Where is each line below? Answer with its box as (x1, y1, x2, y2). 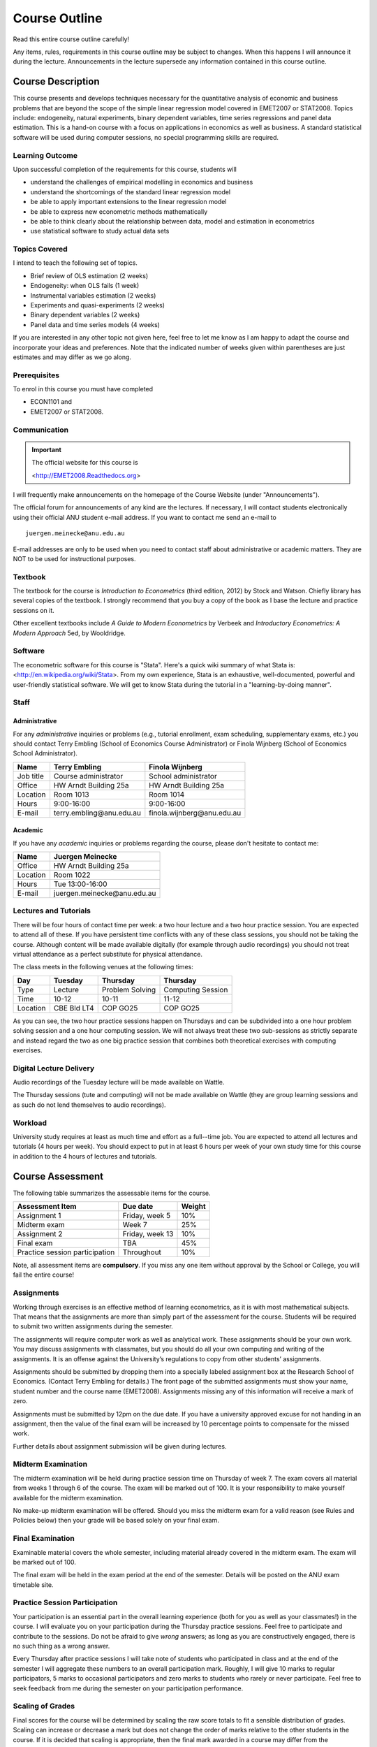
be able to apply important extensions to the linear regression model (30, 198, 227, 206)
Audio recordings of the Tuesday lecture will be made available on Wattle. (13, 1078, 225, 1087)
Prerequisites (13, 370, 59, 380)
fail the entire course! (13, 1270, 75, 1279)
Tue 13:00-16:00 (53, 879, 108, 889)
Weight (181, 1202, 206, 1212)
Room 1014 (149, 790, 185, 799)
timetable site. (13, 1580, 54, 1589)
